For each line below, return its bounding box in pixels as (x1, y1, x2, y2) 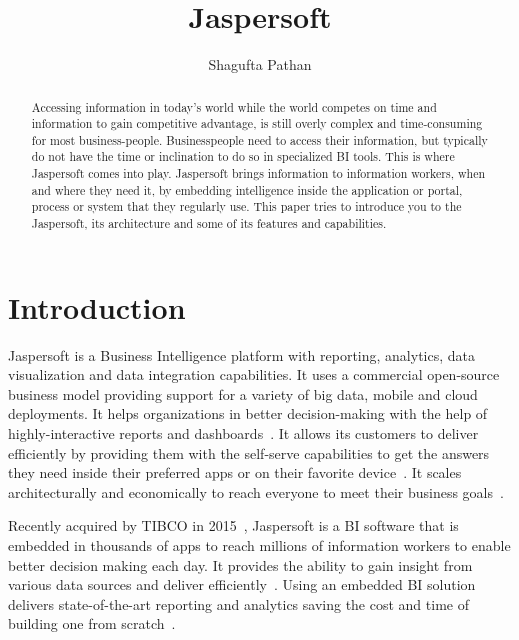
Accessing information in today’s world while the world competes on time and (31, 98, 437, 115)
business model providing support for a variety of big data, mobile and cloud (8, 383, 478, 404)
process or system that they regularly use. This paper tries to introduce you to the (31, 198, 462, 215)
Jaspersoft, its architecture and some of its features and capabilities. (31, 215, 387, 232)
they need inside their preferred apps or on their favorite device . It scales (8, 462, 462, 483)
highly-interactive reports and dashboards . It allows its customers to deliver (8, 423, 479, 444)
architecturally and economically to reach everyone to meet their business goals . (8, 481, 504, 502)
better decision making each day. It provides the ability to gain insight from (8, 554, 473, 575)
